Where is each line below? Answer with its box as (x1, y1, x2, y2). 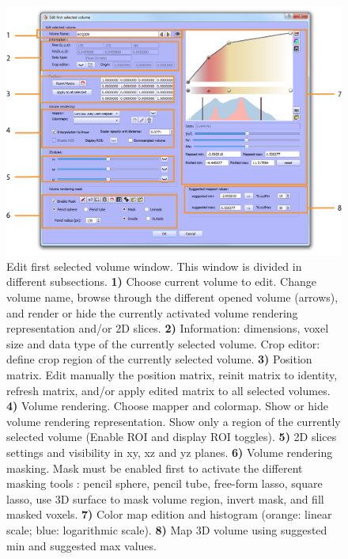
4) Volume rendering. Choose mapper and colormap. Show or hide (6, 397, 328, 414)
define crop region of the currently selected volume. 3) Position (6, 351, 312, 367)
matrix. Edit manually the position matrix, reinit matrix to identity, (6, 367, 338, 383)
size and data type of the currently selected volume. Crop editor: (6, 335, 320, 352)
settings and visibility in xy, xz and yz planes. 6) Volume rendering (6, 443, 333, 460)
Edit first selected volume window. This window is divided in (6, 257, 302, 274)
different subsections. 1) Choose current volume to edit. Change (6, 273, 316, 290)
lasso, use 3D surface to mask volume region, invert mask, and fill (6, 490, 324, 507)
